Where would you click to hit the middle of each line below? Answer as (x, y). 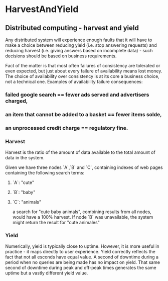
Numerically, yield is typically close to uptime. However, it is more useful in (82, 246)
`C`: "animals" (27, 202)
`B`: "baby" (24, 193)
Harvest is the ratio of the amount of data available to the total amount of (80, 152)
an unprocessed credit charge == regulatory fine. (67, 128)
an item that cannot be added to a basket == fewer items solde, (83, 114)
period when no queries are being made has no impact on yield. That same (83, 262)
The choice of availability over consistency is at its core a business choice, (82, 76)
